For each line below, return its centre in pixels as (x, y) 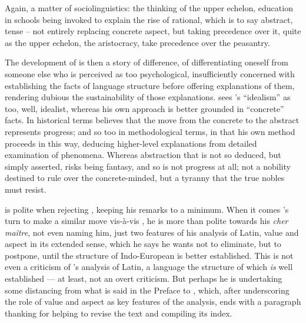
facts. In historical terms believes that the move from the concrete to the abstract (152, 120)
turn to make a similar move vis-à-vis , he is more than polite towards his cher (147, 221)
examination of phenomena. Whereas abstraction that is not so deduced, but (143, 155)
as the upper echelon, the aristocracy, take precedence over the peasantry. (137, 42)
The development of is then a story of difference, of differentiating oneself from (147, 62)
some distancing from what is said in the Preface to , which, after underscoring (147, 290)
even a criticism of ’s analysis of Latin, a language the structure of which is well (149, 267)
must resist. (26, 189)
